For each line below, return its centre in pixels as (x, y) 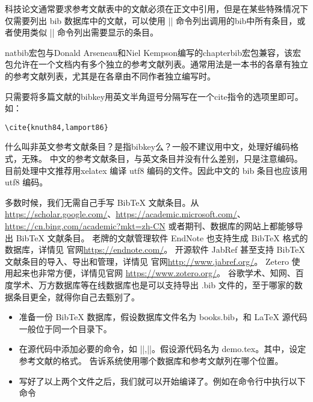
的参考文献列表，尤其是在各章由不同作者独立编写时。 (110, 76)
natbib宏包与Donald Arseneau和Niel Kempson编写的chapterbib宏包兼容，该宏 (153, 52)
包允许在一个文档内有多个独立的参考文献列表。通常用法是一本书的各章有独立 (156, 64)
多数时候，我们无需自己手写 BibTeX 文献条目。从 (102, 202)
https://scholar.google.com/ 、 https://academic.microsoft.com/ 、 (125, 214)
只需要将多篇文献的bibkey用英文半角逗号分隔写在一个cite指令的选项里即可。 (154, 96)
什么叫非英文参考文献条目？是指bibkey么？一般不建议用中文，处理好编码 (148, 147)
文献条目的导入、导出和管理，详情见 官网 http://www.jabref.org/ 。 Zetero (147, 261)
